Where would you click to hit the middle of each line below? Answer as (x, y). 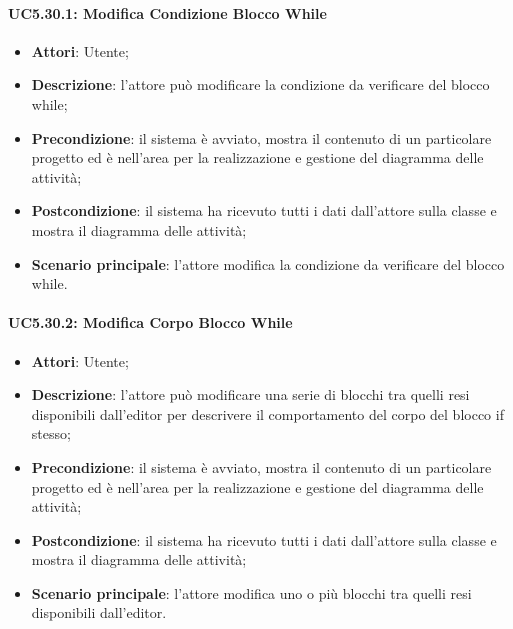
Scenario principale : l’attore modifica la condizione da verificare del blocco (268, 263)
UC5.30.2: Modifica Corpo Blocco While (150, 322)
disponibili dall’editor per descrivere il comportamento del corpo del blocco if (267, 413)
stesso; (51, 433)
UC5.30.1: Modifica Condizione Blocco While (167, 12)
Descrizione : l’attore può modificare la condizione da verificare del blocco (260, 84)
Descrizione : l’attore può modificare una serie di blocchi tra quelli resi (250, 394)
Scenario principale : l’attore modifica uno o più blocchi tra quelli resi (251, 592)
